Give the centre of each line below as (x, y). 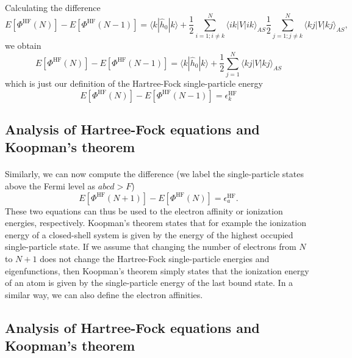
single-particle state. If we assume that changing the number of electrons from (151, 247)
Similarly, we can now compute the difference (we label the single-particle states (154, 174)
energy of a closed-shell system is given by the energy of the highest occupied (149, 234)
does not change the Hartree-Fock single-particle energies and (155, 258)
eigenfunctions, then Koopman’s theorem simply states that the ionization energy (157, 270)
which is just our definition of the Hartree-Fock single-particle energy (134, 83)
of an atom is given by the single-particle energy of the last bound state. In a (149, 283)
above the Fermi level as (50, 185)
